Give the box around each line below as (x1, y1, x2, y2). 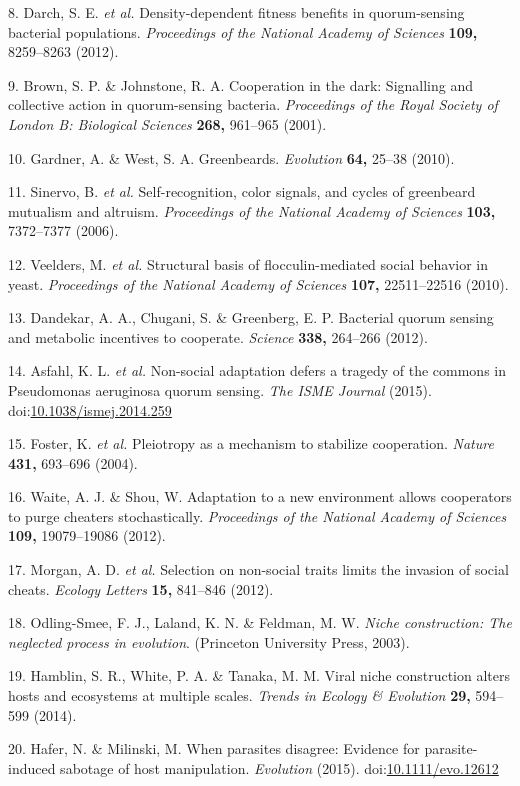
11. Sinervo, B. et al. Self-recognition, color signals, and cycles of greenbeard (8, 181, 476, 202)
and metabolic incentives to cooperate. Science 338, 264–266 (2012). (8, 326, 428, 347)
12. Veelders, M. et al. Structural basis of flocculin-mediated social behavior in (8, 253, 489, 274)
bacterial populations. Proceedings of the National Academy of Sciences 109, (8, 21, 478, 42)
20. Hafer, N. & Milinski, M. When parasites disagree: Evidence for (8, 738, 420, 759)
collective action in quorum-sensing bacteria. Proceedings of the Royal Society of (8, 94, 498, 115)
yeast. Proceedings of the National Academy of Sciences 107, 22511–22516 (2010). (8, 273, 509, 294)
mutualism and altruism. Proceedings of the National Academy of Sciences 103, (8, 200, 496, 221)
